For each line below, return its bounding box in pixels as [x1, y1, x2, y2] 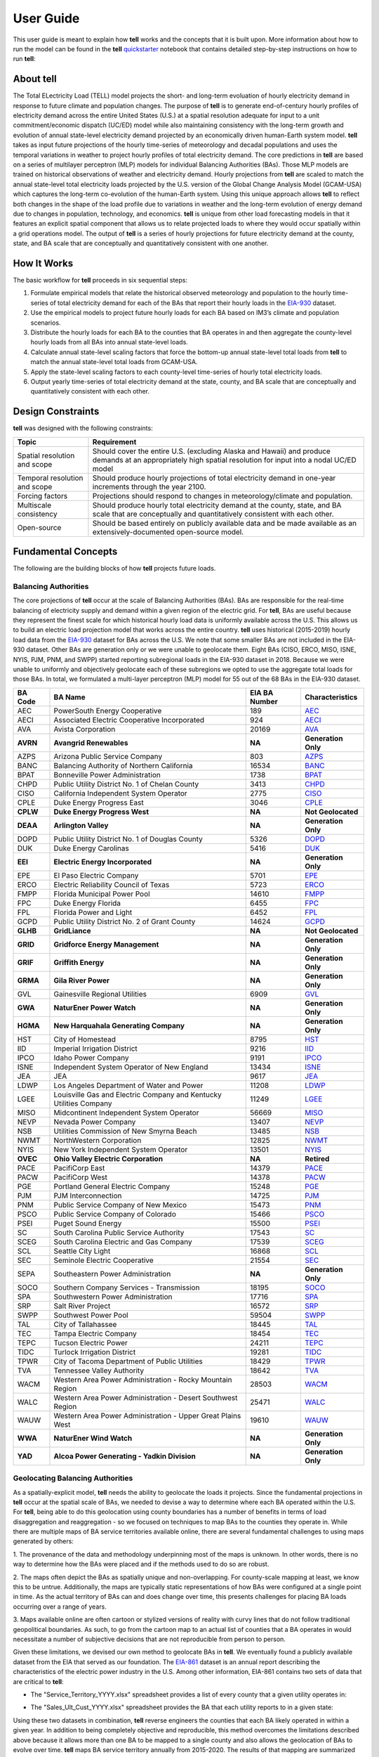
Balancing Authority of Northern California [53, 760, 193, 770]
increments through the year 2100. [92, 481, 206, 491]
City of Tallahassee [53, 1319, 117, 1329]
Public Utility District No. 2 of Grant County [53, 916, 196, 926]
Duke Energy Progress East [53, 798, 144, 808]
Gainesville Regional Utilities [53, 989, 147, 999]
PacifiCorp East [53, 1163, 105, 1173]
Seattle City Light [53, 1246, 111, 1256]
